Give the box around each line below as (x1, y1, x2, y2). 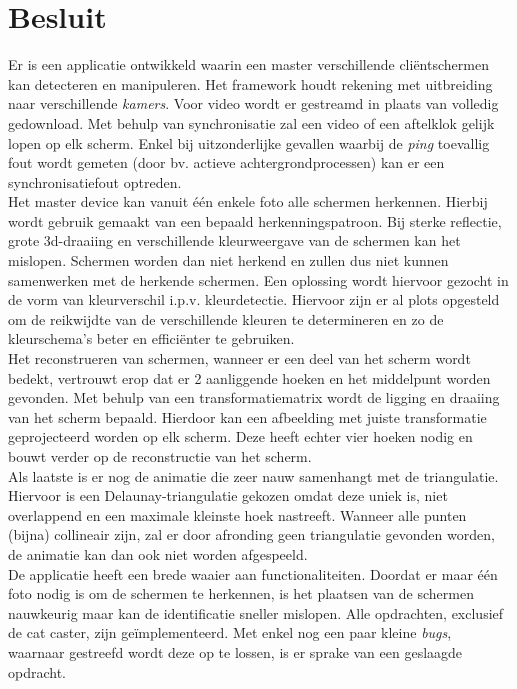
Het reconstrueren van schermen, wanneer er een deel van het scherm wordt (8, 348, 471, 369)
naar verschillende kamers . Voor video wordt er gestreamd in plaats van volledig (8, 93, 499, 114)
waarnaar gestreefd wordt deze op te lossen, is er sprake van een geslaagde (8, 641, 463, 662)
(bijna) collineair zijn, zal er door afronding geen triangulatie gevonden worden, (8, 524, 495, 545)
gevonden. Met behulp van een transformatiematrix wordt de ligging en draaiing (8, 387, 500, 408)
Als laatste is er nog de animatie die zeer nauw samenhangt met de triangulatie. (8, 465, 499, 486)
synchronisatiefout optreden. (8, 171, 182, 192)
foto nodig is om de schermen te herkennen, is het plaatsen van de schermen (8, 583, 474, 604)
